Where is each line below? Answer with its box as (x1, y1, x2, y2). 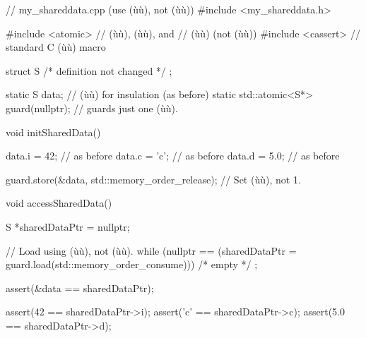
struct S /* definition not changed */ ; (6, 63, 172, 78)
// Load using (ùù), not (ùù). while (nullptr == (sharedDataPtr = (6, 243, 297, 258)
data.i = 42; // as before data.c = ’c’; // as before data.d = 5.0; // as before (6, 148, 340, 163)
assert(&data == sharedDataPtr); (6, 280, 154, 295)
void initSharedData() (6, 124, 101, 139)
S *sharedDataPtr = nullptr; (6, 219, 130, 234)
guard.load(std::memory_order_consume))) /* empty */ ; (6, 257, 258, 272)
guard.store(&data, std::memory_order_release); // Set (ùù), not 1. (6, 171, 301, 186)
